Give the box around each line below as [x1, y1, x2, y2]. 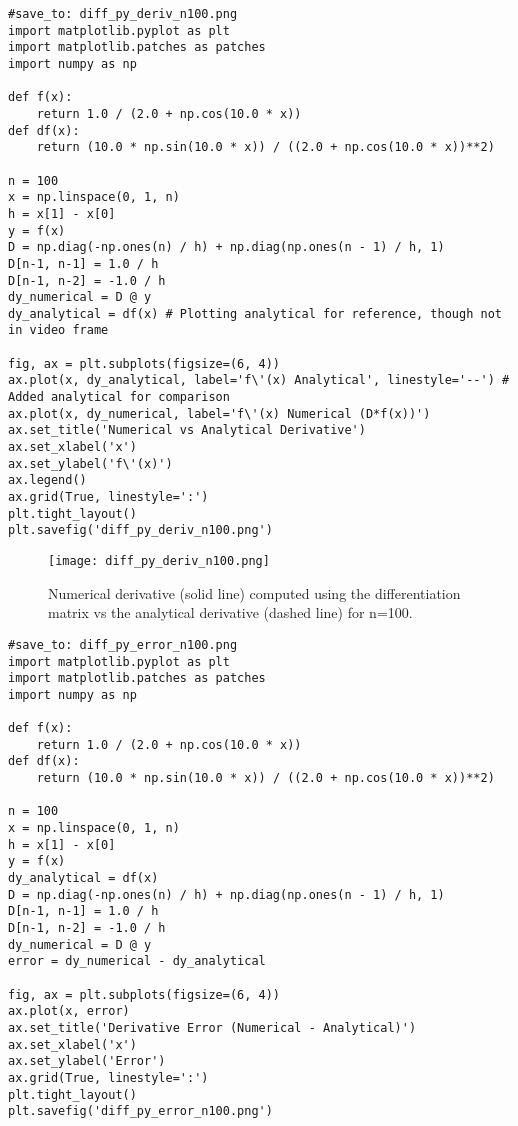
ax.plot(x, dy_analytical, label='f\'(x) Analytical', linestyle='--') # [8, 373, 510, 388]
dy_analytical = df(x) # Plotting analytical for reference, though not [8, 306, 502, 321]
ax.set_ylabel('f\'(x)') [8, 456, 173, 471]
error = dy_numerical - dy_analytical [8, 954, 266, 969]
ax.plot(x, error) [8, 1004, 130, 1019]
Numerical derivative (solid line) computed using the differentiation [48, 582, 461, 603]
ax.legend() [8, 473, 87, 488]
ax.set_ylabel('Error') [8, 1054, 166, 1069]
